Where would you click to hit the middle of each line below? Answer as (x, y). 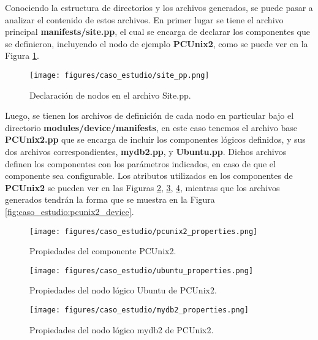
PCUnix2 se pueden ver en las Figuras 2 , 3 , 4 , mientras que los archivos (142, 187)
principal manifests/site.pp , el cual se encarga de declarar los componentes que (157, 32)
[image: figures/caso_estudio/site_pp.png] (119, 75)
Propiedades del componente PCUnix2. (103, 251)
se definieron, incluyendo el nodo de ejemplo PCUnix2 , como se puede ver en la (157, 43)
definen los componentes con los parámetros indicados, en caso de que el (140, 163)
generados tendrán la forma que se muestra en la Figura (110, 199)
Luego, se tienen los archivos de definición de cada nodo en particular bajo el (150, 115)
